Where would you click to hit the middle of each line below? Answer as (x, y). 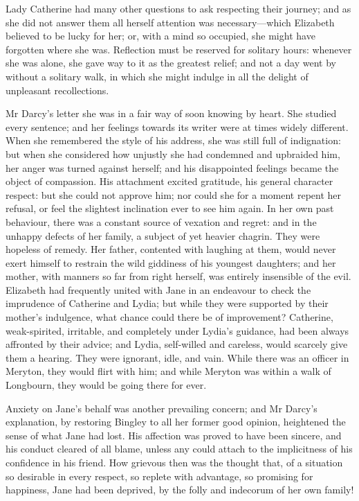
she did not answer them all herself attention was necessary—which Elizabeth (170, 22)
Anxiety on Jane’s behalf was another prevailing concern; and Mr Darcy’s (162, 408)
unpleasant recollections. (57, 90)
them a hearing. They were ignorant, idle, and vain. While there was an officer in (177, 357)
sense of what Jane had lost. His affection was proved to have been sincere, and (174, 435)
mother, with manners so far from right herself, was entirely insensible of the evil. (178, 276)
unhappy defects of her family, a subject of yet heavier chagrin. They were (163, 235)
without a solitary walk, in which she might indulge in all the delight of (157, 76)
